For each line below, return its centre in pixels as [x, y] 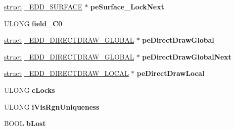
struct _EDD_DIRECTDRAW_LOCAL [67, 73]
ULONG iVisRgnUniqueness [52, 106]
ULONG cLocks [30, 90]
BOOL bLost [25, 123]
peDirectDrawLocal [171, 73]
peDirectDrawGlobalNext [187, 56]
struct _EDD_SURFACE [43, 6]
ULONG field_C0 [33, 23]
